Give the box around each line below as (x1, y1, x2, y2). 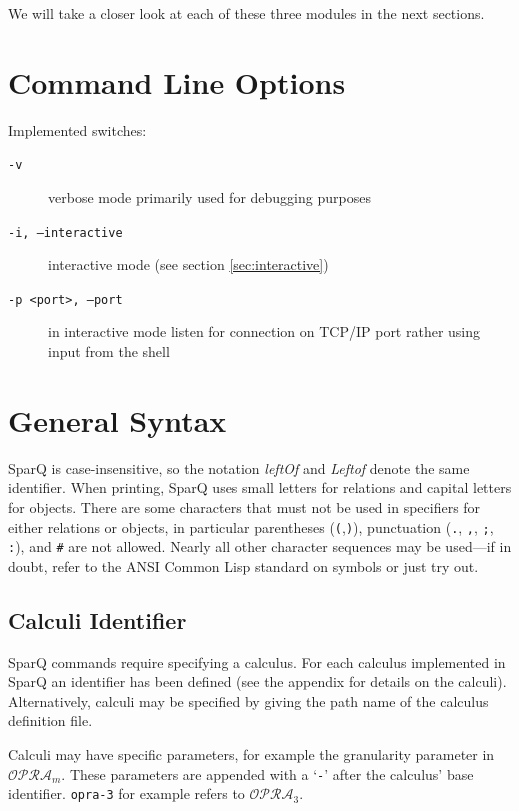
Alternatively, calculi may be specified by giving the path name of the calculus (8, 690, 489, 711)
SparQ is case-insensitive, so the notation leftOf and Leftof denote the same (8, 457, 470, 478)
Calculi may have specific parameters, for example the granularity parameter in (8, 744, 495, 765)
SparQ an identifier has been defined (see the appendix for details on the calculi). (8, 671, 507, 692)
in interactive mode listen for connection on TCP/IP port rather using (48, 321, 481, 342)
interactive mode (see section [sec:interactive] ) (48, 254, 329, 275)
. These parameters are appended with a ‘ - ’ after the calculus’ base (61, 763, 474, 784)
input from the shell (48, 341, 170, 362)
